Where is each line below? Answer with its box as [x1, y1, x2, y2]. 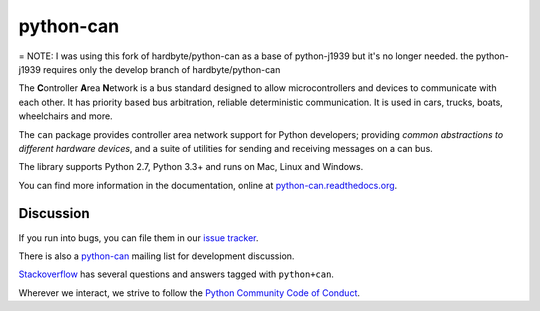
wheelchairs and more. [18, 110, 114, 122]
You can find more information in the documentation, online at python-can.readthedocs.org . [18, 179, 398, 191]
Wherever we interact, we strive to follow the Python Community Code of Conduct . [18, 286, 360, 299]
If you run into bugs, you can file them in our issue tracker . [18, 231, 259, 244]
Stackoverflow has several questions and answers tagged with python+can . [18, 268, 335, 280]
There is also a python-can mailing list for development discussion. [18, 250, 295, 262]
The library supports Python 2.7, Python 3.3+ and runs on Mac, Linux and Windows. [18, 161, 364, 173]
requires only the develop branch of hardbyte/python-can [43, 63, 281, 75]
